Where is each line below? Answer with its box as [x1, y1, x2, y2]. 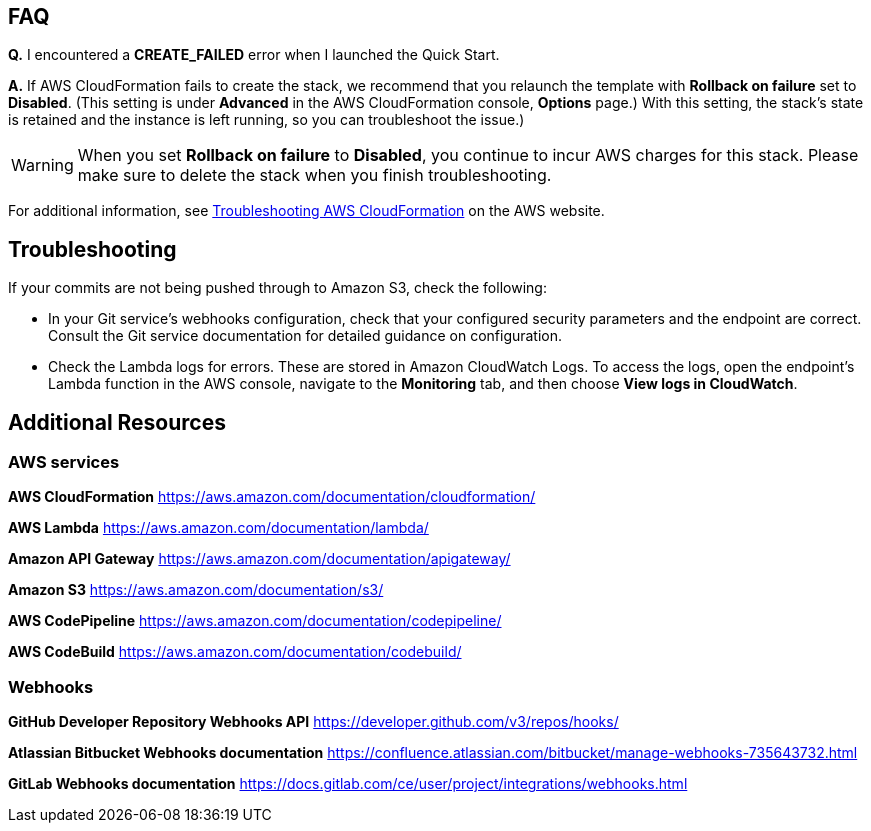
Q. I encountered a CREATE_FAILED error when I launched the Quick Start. [8, 46, 500, 64]
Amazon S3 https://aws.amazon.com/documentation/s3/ [8, 581, 384, 599]
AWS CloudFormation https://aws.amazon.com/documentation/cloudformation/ [8, 488, 536, 506]
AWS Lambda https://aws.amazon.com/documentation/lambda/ [8, 519, 429, 537]
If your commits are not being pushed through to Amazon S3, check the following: [8, 279, 547, 297]
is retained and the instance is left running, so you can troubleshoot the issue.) [8, 111, 525, 129]
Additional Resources [8, 409, 226, 435]
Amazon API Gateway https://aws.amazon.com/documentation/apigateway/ [8, 550, 511, 568]
